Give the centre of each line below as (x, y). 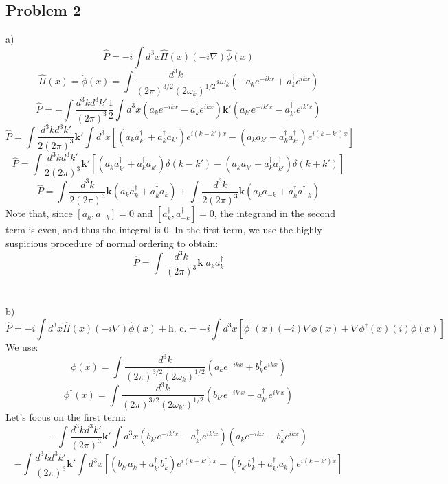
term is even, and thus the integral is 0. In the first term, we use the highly (164, 230)
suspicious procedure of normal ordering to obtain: (112, 243)
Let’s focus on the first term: (66, 416)
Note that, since (39, 213)
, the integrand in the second (275, 213)
